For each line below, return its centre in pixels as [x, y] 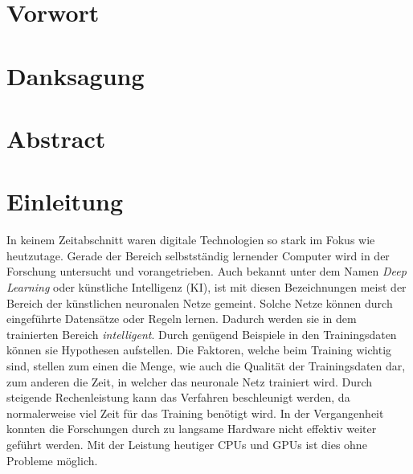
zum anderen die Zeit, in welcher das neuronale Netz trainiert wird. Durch [190, 381]
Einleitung [65, 201]
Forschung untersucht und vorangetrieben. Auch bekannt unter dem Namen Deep [206, 271]
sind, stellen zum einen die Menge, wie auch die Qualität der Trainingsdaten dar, [206, 366]
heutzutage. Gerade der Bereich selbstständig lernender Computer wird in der [198, 255]
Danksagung [76, 75]
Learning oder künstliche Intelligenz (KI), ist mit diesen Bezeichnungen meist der [206, 287]
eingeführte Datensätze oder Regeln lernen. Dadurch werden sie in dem [182, 319]
